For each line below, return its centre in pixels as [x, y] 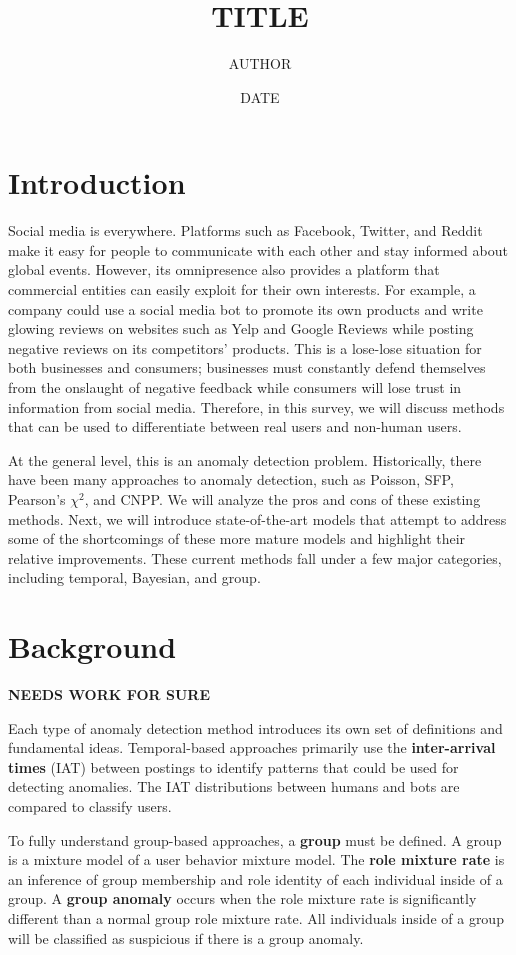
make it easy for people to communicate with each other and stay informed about [258, 249]
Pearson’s [37, 498]
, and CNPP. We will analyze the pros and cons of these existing [282, 498]
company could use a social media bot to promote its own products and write [245, 308]
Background [92, 646]
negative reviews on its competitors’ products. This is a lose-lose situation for [245, 347]
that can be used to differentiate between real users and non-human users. [235, 426]
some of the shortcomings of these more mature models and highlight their [237, 538]
